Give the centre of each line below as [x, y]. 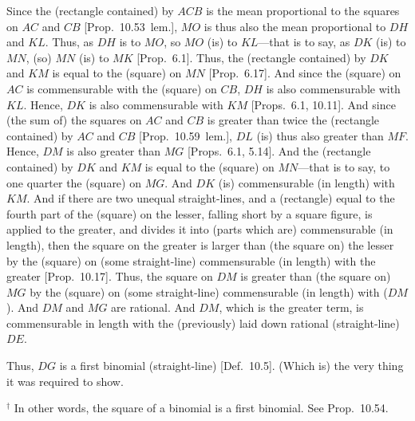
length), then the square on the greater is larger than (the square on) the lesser [200, 244]
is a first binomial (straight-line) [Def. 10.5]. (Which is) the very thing [231, 366]
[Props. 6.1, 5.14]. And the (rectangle [279, 151]
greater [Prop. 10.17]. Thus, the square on [110, 276]
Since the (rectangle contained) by [90, 10]
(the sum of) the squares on [74, 120]
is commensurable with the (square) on [122, 88]
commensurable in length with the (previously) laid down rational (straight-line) [203, 323]
